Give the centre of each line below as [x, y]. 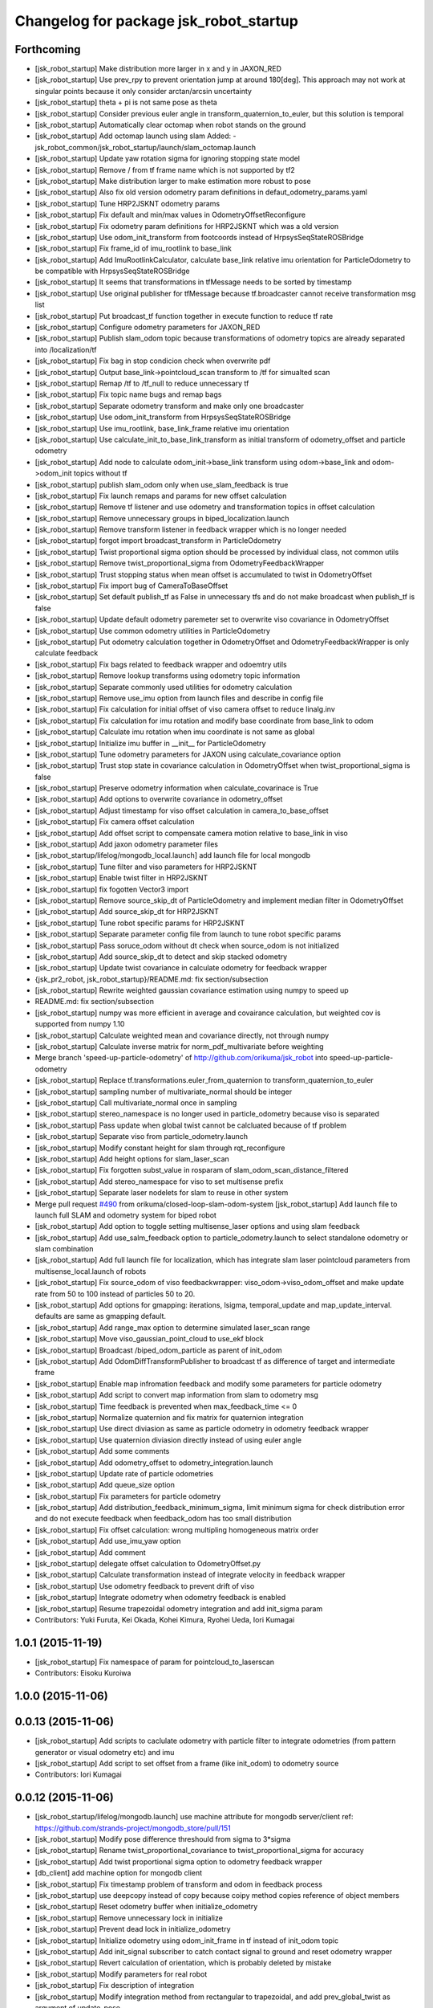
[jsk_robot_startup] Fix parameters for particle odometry [128, 1496]
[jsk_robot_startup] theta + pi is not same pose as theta [126, 102]
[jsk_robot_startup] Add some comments [102, 1451]
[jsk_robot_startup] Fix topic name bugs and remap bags [128, 394]
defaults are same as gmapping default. [101, 1316]
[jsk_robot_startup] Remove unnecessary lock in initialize [129, 1918]
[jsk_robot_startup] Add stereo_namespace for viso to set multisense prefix [159, 1182]
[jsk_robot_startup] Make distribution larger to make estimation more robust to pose [173, 181]
